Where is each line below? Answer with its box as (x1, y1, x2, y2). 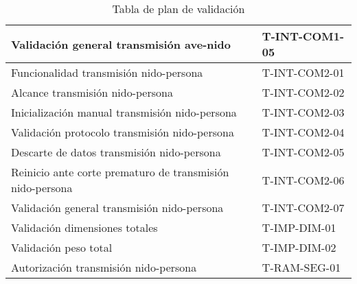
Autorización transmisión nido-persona (11, 259, 197, 275)
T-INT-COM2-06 (262, 171, 345, 188)
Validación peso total (11, 239, 113, 255)
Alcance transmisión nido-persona (11, 84, 173, 100)
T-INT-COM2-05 (262, 144, 345, 160)
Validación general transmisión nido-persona (11, 200, 224, 215)
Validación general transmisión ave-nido (11, 36, 231, 52)
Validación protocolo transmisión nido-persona (11, 124, 234, 140)
